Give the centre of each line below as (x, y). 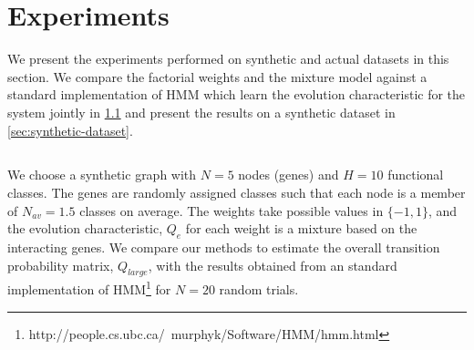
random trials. (259, 289)
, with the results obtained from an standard (273, 265)
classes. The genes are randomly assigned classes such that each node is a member (237, 193)
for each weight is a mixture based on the (301, 228)
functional (416, 175)
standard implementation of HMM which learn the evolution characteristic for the (237, 94)
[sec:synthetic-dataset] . (70, 130)
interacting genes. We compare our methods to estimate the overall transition (224, 247)
